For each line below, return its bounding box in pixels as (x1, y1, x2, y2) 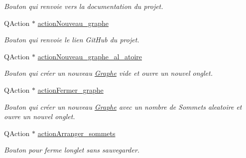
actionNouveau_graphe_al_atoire (37, 51, 142, 61)
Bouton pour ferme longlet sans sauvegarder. (4, 145, 140, 155)
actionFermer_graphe (37, 84, 104, 95)
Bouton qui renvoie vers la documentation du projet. (4, 1, 163, 11)
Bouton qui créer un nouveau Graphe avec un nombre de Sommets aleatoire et (4, 101, 242, 112)
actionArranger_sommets (37, 128, 116, 138)
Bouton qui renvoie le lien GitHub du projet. (4, 34, 139, 45)
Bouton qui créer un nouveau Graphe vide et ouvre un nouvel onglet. (4, 68, 213, 78)
